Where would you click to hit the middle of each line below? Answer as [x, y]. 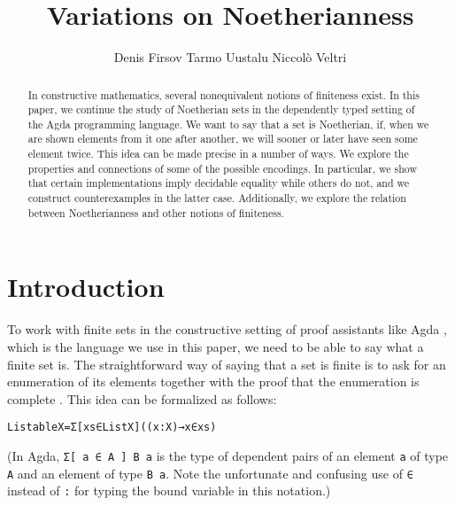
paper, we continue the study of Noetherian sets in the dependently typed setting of [221, 109]
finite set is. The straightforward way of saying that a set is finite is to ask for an [227, 364]
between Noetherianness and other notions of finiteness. [156, 212]
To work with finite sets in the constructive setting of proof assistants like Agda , [227, 329]
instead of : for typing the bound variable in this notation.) [169, 490]
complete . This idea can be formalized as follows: [142, 398]
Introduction [86, 287]
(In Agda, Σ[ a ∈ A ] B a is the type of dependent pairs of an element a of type [228, 455]
